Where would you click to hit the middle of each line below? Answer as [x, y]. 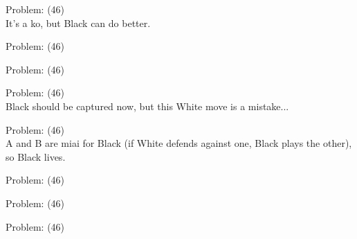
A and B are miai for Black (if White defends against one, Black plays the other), [179, 143]
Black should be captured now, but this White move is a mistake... [147, 106]
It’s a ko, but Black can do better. [78, 23]
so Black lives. [36, 156]
